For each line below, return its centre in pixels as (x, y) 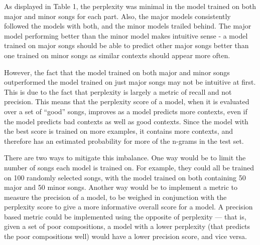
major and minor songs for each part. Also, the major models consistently (117, 16)
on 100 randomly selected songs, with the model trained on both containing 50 (125, 177)
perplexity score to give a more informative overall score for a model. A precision (128, 207)
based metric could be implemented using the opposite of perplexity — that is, (125, 216)
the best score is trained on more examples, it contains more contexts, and (118, 131)
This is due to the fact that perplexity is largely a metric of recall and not (118, 91)
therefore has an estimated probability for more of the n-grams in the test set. (124, 141)
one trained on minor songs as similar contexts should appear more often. (117, 55)
